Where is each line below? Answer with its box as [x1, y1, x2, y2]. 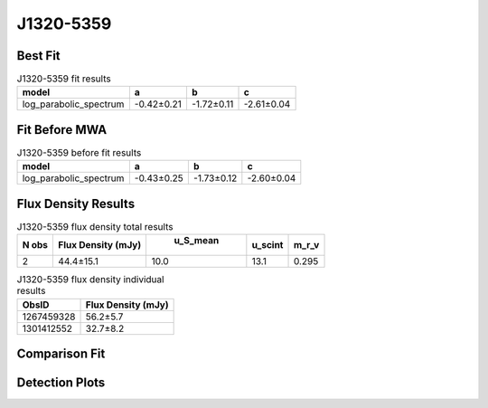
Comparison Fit [16, 346, 106, 362]
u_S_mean [174, 234, 220, 247]
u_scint [251, 239, 284, 251]
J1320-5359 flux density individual [16, 273, 164, 286]
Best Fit [16, 48, 61, 63]
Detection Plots [16, 375, 106, 391]
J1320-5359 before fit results [16, 147, 142, 159]
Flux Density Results [16, 195, 136, 212]
